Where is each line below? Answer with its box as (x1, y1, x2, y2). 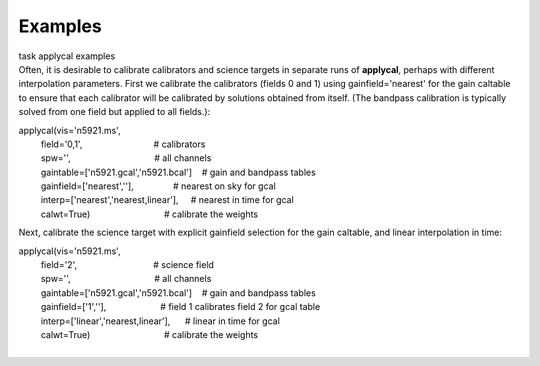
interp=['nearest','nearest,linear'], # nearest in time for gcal (40, 194, 294, 206)
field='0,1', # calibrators (40, 138, 206, 150)
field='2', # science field (40, 259, 215, 271)
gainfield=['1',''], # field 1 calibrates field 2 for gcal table (40, 301, 321, 313)
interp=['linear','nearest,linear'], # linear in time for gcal (40, 315, 280, 327)
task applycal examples (18, 50, 116, 62)
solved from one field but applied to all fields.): (18, 106, 211, 118)
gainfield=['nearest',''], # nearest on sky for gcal (40, 180, 277, 192)
